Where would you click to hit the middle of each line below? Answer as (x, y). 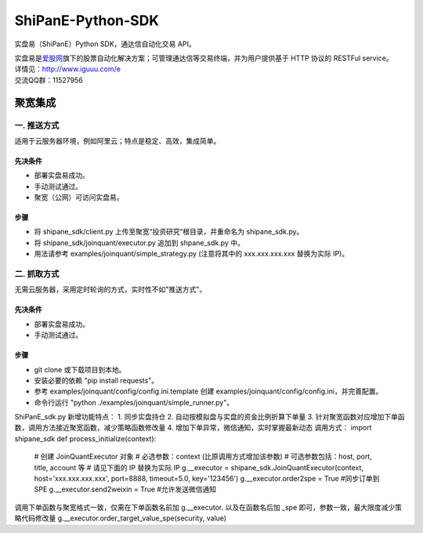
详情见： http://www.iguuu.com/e (68, 69)
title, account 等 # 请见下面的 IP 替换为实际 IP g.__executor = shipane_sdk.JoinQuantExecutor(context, (199, 467)
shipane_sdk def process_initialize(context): (85, 438)
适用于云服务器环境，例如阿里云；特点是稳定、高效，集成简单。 (117, 140)
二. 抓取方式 (37, 274)
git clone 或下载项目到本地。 (80, 369)
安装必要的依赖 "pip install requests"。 (96, 380)
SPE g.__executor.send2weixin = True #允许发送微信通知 (125, 489)
